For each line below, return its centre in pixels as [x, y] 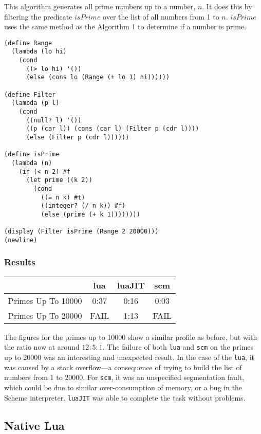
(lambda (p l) [35, 103]
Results [20, 262]
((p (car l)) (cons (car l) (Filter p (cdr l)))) [113, 129]
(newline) [21, 240]
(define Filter [30, 94]
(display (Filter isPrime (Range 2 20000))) [81, 232]
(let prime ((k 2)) [59, 180]
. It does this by [227, 6]
